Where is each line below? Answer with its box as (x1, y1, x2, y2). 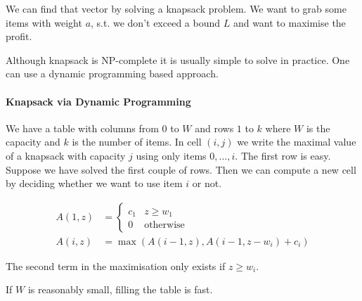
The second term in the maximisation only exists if (6, 258, 226, 273)
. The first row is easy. (235, 148, 331, 162)
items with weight (6, 15, 82, 30)
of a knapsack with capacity (6, 148, 126, 162)
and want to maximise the (233, 15, 346, 30)
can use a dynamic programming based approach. (6, 66, 219, 81)
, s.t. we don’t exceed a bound (91, 15, 221, 30)
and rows (195, 120, 234, 135)
